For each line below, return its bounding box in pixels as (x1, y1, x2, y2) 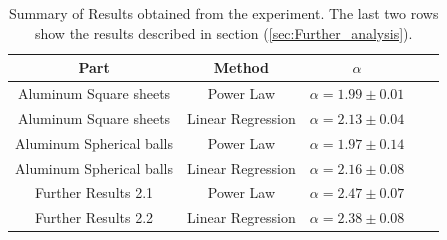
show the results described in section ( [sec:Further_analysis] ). (34, 22, 413, 43)
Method (213, 57, 270, 78)
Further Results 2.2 (34, 207, 154, 228)
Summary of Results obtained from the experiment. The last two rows (8, 3, 439, 23)
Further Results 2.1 (34, 182, 154, 203)
